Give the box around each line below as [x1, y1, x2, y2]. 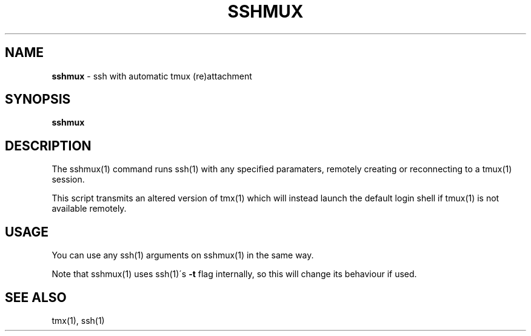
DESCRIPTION [5, 138, 92, 153]
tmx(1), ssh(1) [52, 315, 105, 326]
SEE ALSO [5, 289, 67, 305]
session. [52, 174, 85, 185]
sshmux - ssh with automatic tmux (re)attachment [52, 70, 252, 81]
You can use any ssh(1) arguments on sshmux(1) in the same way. [52, 250, 314, 261]
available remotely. [52, 203, 127, 214]
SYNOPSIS [5, 92, 71, 107]
